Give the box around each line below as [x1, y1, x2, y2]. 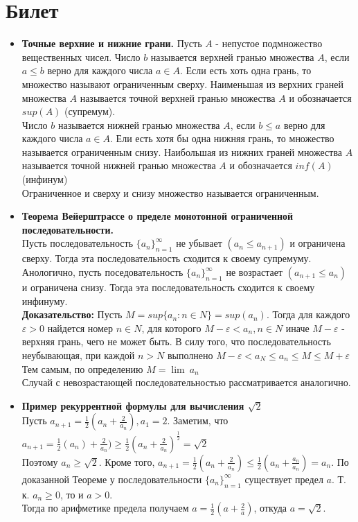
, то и [60, 487, 84, 501]
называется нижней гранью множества [57, 117, 220, 132]
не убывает [176, 236, 222, 250]
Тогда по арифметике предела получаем [21, 501, 189, 515]
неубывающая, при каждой [21, 348, 135, 362]
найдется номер [47, 320, 114, 335]
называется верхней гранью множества [150, 49, 314, 64]
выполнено [167, 348, 213, 362]
